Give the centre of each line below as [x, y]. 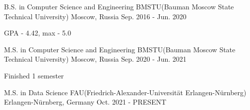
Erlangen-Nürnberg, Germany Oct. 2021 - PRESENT [85, 102]
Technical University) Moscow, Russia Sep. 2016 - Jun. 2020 [95, 16]
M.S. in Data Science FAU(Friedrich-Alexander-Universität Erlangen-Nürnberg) [125, 92]
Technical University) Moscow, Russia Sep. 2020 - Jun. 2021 [95, 59]
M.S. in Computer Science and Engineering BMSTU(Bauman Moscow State [120, 49]
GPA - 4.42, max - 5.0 [38, 33]
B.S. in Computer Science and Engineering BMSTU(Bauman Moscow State [119, 6]
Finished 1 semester [34, 75]
